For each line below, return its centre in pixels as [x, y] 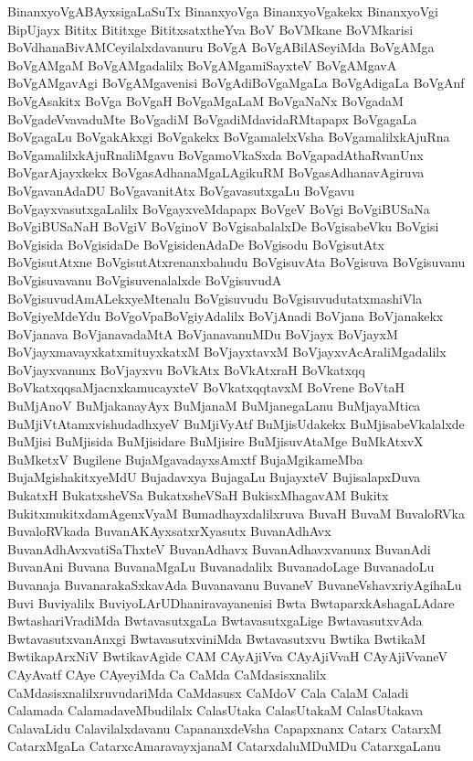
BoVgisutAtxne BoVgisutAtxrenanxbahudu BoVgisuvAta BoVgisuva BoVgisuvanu [236, 262]
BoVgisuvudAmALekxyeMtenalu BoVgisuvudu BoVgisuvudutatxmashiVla [215, 298]
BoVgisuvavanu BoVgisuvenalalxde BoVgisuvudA [145, 279]
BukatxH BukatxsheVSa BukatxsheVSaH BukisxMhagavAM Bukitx [198, 495]
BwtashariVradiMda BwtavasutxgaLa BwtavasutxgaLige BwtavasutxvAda [215, 621]
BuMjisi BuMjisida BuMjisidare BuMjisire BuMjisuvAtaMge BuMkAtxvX [215, 441]
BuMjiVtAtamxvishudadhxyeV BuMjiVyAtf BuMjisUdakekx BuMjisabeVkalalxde [236, 423]
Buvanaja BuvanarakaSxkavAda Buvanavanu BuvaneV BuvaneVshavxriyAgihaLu [235, 584]
